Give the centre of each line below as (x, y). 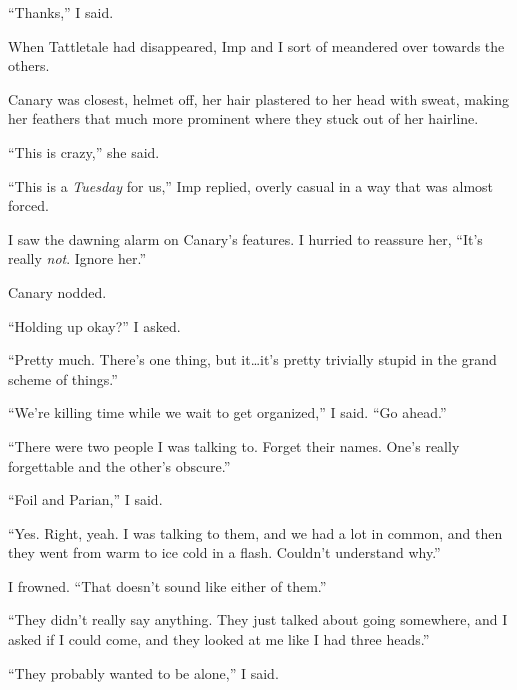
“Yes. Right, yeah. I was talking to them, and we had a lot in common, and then (255, 532)
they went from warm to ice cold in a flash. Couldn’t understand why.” (224, 552)
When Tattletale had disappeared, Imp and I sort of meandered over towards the (256, 45)
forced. (28, 205)
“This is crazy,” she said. (84, 151)
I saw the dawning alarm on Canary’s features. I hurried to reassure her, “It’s (245, 238)
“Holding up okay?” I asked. (94, 325)
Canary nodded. (57, 291)
